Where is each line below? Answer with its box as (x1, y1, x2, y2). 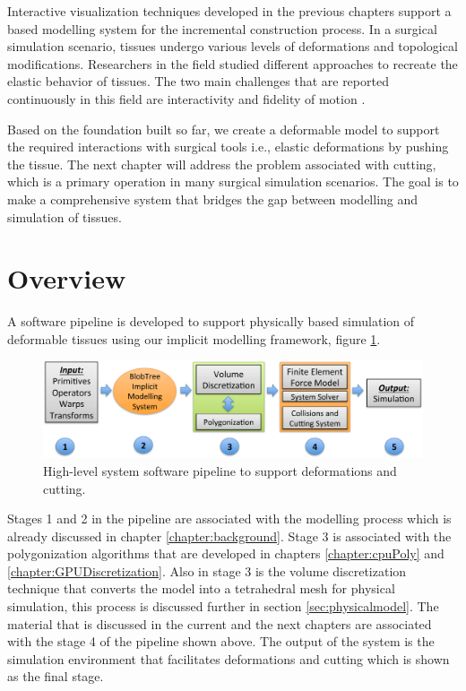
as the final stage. (7, 667, 104, 686)
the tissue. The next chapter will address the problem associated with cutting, (7, 154, 436, 173)
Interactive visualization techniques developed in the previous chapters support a (7, 2, 452, 20)
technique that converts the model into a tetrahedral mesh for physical (7, 579, 395, 598)
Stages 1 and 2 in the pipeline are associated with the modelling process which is (7, 509, 452, 528)
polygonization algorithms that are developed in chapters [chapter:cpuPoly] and (7, 544, 444, 563)
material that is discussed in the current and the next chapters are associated (7, 614, 432, 633)
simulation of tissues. (7, 207, 122, 226)
